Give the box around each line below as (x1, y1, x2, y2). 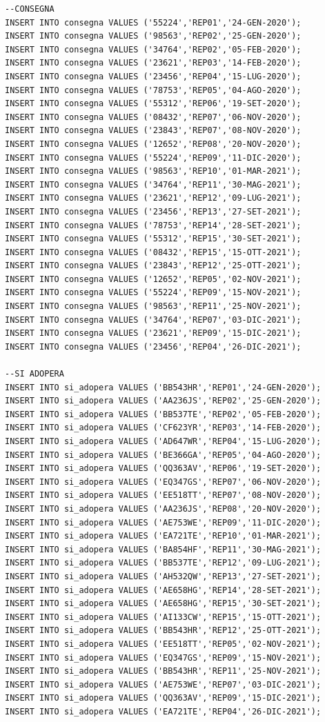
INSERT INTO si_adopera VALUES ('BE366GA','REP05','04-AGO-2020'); (5, 450, 322, 460)
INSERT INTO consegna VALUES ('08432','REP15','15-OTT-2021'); (5, 247, 302, 257)
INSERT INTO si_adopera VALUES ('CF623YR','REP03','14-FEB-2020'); (5, 423, 322, 433)
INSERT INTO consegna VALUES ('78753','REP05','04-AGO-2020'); (5, 85, 302, 95)
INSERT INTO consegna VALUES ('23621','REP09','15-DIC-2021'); (5, 328, 302, 339)
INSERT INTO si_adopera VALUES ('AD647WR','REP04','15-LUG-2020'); (5, 437, 322, 446)
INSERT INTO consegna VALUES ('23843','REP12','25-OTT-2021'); (5, 261, 302, 271)
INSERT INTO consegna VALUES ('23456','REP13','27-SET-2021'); (5, 206, 302, 217)
